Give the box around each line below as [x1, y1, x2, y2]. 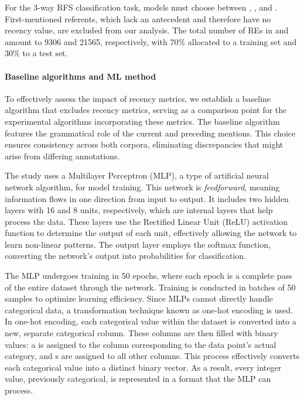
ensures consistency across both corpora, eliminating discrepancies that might [5, 138, 283, 151]
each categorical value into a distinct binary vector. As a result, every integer [5, 361, 282, 373]
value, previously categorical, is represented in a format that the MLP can [5, 372, 271, 385]
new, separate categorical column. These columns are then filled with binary [5, 327, 278, 339]
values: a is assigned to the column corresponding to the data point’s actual [5, 338, 276, 350]
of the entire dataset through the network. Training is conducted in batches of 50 [5, 281, 296, 293]
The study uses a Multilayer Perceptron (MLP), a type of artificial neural [5, 169, 269, 182]
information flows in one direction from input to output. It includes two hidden [5, 192, 289, 204]
